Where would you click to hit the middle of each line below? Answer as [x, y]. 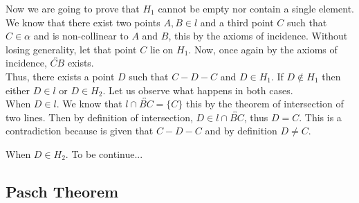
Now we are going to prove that [73, 8]
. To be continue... [104, 153]
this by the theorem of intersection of [265, 104]
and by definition [241, 131]
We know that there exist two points [83, 22]
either [18, 90]
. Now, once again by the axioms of [263, 49]
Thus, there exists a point [60, 76]
